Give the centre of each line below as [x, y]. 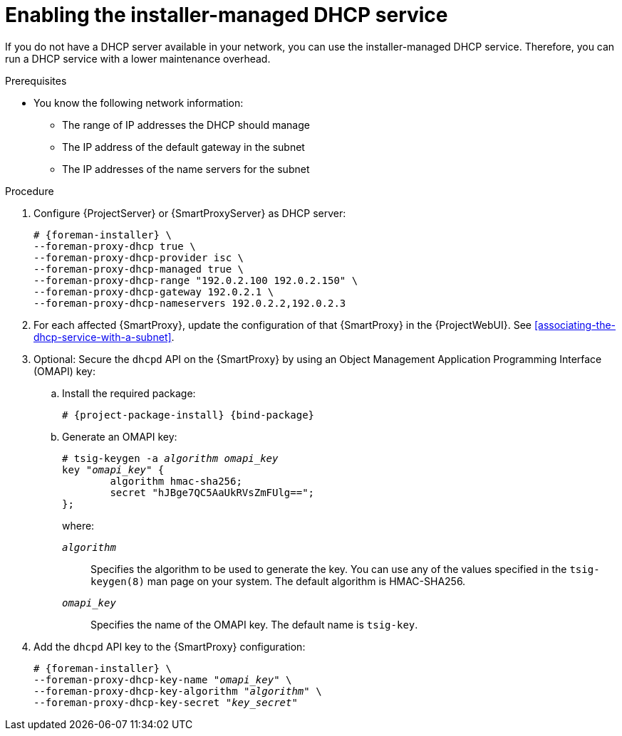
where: [78, 525]
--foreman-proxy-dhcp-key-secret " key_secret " [166, 702]
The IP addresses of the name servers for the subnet [186, 169]
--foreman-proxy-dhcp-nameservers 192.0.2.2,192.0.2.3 [190, 303]
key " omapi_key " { [113, 469]
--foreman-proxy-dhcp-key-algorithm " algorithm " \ [178, 691]
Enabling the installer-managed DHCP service [227, 15]
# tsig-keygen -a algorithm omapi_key [170, 458]
